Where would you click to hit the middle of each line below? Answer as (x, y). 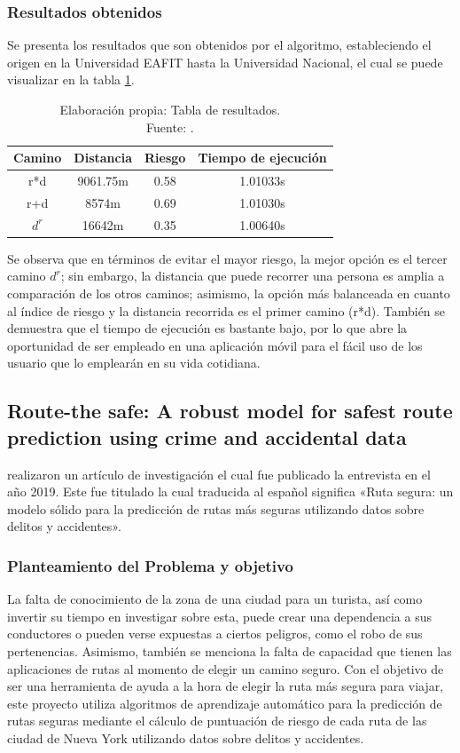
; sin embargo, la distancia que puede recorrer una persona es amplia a (253, 276)
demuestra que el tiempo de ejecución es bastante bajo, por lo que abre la (207, 328)
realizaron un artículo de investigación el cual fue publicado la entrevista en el (219, 474)
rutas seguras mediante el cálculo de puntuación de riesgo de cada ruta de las (217, 721)
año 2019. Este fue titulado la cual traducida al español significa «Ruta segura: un (230, 491)
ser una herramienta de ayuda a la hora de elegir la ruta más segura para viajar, (226, 686)
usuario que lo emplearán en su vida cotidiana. (134, 363)
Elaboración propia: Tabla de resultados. (170, 109)
